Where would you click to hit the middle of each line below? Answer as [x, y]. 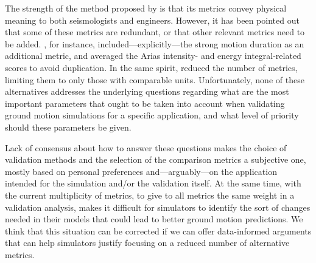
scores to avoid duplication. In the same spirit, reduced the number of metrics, [151, 67]
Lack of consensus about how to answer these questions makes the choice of [146, 147]
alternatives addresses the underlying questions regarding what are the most [147, 91]
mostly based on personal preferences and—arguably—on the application [141, 171]
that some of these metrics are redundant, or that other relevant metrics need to [155, 32]
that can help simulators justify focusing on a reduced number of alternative [147, 243]
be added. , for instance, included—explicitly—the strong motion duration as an [155, 43]
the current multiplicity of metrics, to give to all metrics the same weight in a [150, 195]
